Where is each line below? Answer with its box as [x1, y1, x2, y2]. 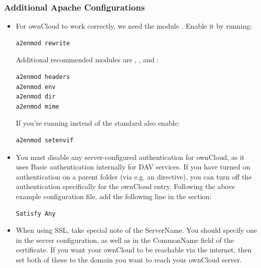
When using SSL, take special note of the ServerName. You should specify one [16, 225, 257, 235]
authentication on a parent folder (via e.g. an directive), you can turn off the [16, 171, 252, 182]
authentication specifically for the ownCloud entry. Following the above [16, 181, 235, 192]
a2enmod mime [16, 103, 59, 110]
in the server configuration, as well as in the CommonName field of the [16, 234, 234, 245]
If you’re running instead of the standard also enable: [16, 118, 180, 128]
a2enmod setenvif [16, 136, 74, 144]
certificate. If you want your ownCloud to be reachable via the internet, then [16, 244, 252, 255]
